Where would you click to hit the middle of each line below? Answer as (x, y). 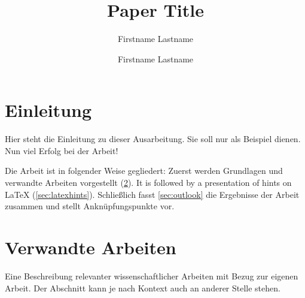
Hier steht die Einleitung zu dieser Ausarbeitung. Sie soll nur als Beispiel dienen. (153, 139)
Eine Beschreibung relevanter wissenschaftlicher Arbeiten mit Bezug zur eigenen (152, 276)
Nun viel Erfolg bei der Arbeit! (62, 150)
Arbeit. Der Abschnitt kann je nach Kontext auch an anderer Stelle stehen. (143, 288)
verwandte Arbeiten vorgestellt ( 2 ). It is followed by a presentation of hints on (148, 183)
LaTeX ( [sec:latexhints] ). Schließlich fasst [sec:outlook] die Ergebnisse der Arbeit (152, 194)
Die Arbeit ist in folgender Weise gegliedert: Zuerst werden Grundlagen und (144, 171)
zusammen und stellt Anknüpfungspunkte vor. (90, 206)
